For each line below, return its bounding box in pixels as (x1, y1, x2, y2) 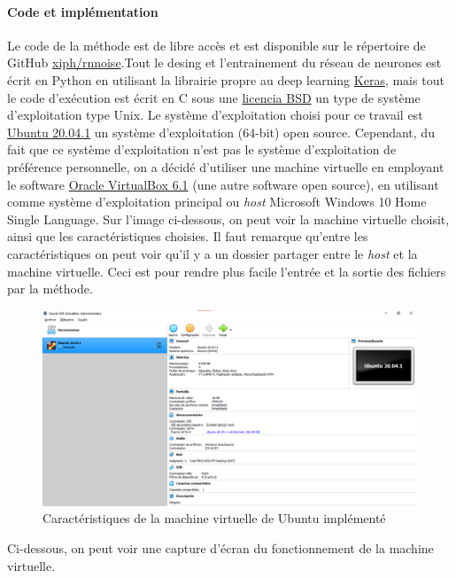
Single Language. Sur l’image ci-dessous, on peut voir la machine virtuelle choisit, (7, 209, 450, 228)
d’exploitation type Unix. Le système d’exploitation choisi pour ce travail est (7, 105, 423, 124)
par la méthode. (7, 279, 93, 298)
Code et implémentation (7, 2, 158, 20)
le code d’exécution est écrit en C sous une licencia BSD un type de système (7, 88, 421, 106)
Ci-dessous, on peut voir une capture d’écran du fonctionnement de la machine (7, 539, 434, 557)
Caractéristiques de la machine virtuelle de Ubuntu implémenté (43, 509, 386, 527)
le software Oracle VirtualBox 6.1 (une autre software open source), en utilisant (7, 175, 439, 193)
